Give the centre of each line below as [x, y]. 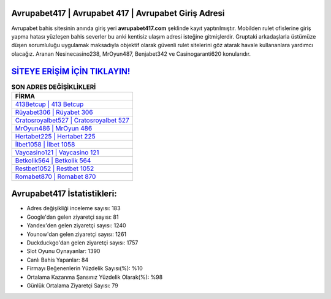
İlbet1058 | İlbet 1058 [45, 144]
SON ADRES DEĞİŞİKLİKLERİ [54, 87]
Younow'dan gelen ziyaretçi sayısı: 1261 [77, 234]
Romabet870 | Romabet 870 [55, 176]
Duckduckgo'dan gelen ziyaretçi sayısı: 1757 [82, 243]
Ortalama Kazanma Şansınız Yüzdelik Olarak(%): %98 [95, 277]
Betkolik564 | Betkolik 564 [53, 161]
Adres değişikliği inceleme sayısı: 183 [74, 208]
